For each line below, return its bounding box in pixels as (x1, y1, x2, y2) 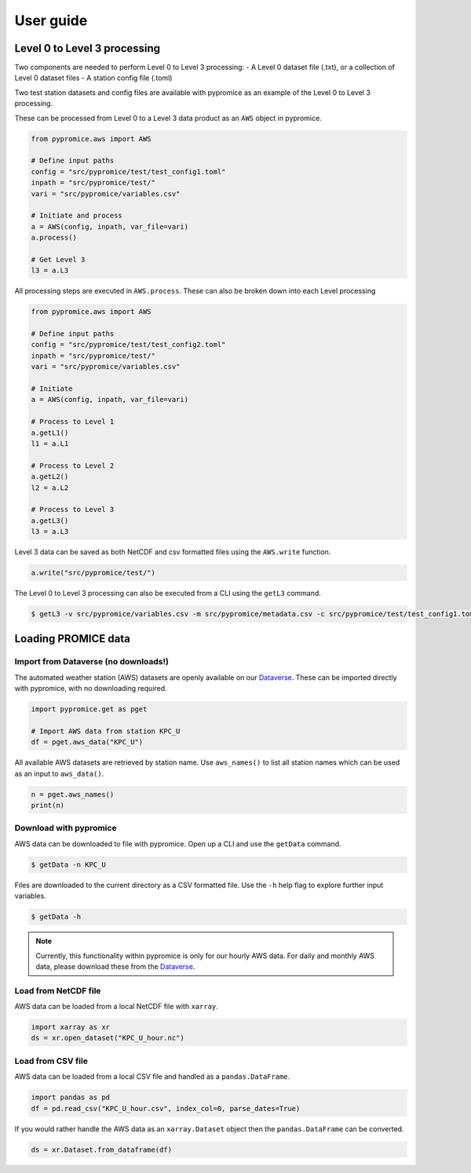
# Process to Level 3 (31, 505, 115, 514)
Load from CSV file (14, 1055, 88, 1066)
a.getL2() (31, 472, 69, 481)
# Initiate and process (31, 211, 123, 220)
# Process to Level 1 (31, 417, 115, 426)
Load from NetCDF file (14, 985, 101, 996)
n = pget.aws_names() (31, 790, 115, 798)
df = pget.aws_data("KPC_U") (31, 738, 144, 747)
